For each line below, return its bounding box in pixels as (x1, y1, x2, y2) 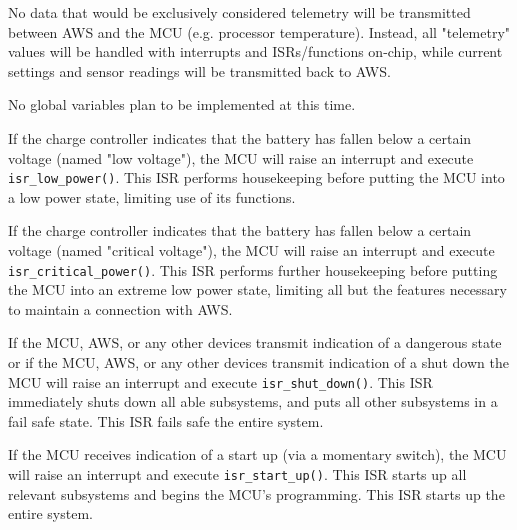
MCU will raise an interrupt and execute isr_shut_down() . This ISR (8, 371, 433, 392)
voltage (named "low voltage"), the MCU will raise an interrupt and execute (8, 147, 474, 168)
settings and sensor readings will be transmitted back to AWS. (8, 60, 391, 81)
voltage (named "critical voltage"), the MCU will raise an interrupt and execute (8, 240, 495, 260)
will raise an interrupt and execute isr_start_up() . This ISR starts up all (8, 464, 467, 485)
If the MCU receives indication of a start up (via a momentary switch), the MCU (8, 444, 507, 465)
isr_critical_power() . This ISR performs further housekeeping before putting (8, 259, 498, 280)
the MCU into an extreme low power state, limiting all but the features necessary (8, 279, 507, 300)
